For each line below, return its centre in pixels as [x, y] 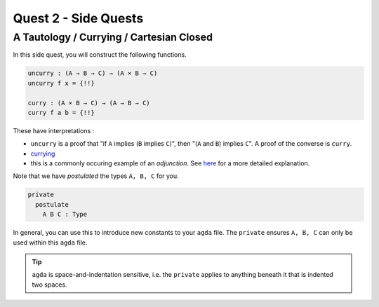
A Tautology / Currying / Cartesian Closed [113, 37]
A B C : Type [65, 214]
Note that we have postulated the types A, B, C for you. [96, 176]
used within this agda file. [50, 243]
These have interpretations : [54, 130]
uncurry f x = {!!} [61, 83]
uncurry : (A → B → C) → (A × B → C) [93, 73]
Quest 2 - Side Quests [78, 18]
